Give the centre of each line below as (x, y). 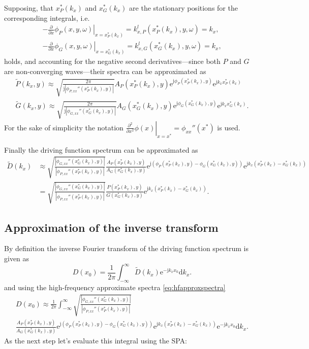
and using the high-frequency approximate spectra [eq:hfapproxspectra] (115, 287)
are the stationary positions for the (183, 8)
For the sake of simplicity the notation (64, 127)
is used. (229, 127)
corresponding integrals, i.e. (47, 18)
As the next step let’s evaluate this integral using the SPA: (96, 340)
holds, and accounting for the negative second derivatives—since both (112, 61)
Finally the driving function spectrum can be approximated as (101, 149)
